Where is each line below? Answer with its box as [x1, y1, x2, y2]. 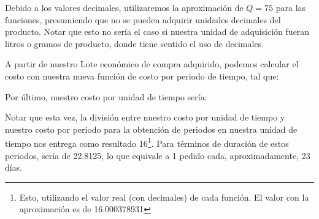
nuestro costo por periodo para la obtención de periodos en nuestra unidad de [5, 122, 298, 135]
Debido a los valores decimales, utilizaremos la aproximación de [5, 1, 244, 13]
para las [275, 1, 306, 13]
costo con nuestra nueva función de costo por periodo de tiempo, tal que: [5, 69, 279, 82]
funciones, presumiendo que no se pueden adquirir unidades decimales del [5, 13, 281, 26]
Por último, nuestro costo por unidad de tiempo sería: [5, 90, 207, 103]
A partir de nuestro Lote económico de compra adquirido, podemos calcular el [5, 58, 299, 70]
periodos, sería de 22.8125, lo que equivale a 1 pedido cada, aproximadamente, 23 [5, 149, 310, 161]
